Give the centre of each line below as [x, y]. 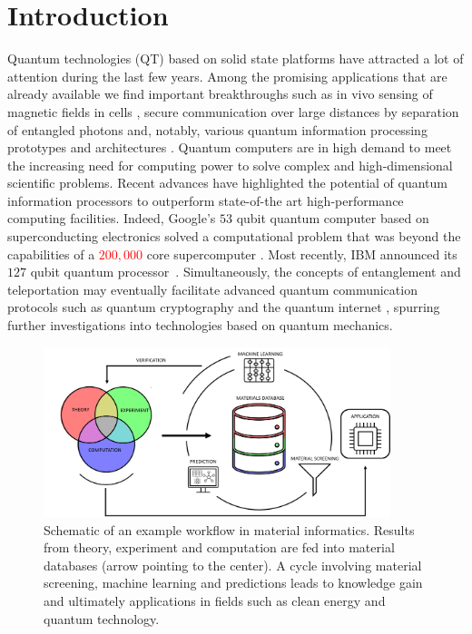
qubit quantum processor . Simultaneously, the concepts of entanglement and [246, 272]
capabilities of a [51, 254]
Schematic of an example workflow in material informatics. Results [229, 529]
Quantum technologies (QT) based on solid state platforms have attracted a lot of [236, 59]
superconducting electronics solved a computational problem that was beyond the [234, 236]
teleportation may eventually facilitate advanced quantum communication [212, 289]
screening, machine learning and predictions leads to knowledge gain [233, 583]
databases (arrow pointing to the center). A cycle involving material [233, 565]
